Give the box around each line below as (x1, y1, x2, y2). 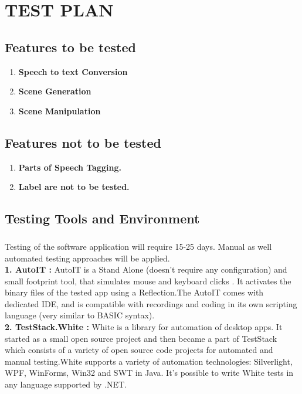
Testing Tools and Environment (5, 209, 200, 227)
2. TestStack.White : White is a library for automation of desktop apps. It (5, 321, 283, 333)
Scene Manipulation (18, 104, 101, 117)
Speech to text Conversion (18, 65, 128, 77)
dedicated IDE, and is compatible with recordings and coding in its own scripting (5, 297, 297, 310)
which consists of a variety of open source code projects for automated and (5, 344, 273, 356)
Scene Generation (18, 85, 91, 97)
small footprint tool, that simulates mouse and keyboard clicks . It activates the (5, 274, 291, 287)
